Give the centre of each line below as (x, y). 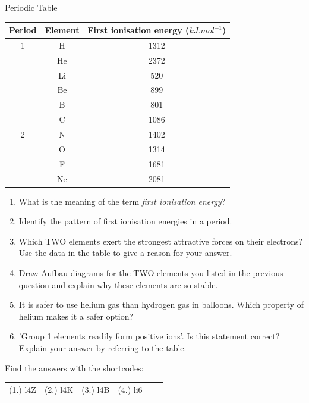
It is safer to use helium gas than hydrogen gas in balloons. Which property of (161, 304)
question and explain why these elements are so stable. (118, 284)
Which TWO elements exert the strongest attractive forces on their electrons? (161, 241)
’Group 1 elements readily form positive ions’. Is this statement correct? (149, 336)
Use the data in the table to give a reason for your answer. (125, 253)
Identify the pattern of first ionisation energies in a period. (125, 221)
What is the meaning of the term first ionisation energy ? (122, 201)
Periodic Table (31, 7)
